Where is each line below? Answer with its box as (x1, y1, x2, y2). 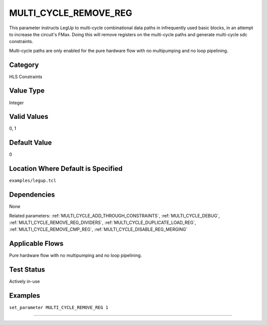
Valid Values (9, 112, 48, 121)
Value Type (9, 87, 44, 95)
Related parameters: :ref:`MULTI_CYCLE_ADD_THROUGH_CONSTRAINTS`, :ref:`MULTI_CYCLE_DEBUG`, (9, 213, 220, 218)
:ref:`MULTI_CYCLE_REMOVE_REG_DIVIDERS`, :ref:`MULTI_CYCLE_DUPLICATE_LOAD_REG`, (9, 219, 196, 225)
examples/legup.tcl (9, 178, 56, 183)
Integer (9, 100, 24, 106)
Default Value (9, 139, 52, 147)
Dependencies (9, 191, 55, 199)
